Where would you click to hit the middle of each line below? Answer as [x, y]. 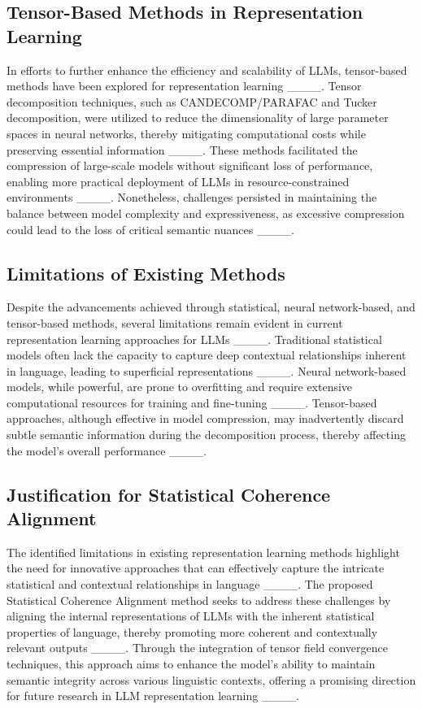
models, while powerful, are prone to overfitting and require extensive [180, 387]
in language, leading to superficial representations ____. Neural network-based [207, 370]
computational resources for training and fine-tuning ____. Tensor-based [192, 402]
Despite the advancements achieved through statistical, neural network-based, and [211, 307]
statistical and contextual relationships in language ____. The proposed [190, 584]
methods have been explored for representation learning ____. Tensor [184, 86]
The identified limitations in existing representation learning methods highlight [203, 552]
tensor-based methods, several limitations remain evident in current [175, 322]
